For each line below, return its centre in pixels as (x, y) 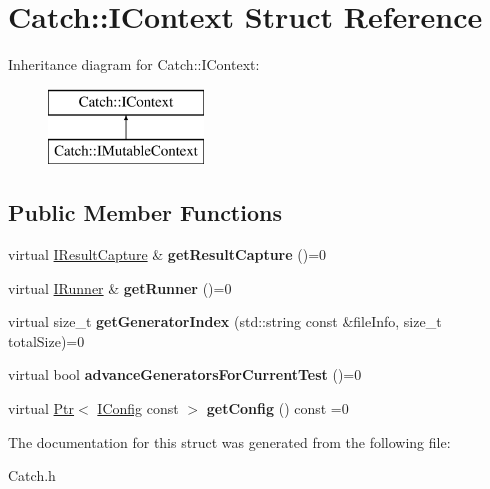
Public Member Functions (145, 212)
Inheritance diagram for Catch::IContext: (134, 64)
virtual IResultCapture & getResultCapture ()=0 (167, 254)
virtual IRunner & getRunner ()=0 (120, 287)
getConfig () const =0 (277, 408)
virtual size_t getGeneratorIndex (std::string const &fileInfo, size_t (225, 321)
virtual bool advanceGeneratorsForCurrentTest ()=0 (185, 374)
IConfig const (138, 408)
